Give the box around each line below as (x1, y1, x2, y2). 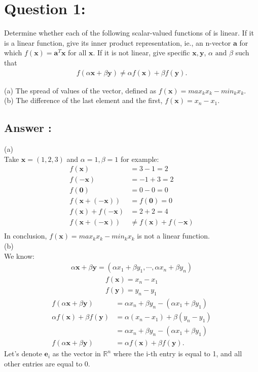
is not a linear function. (137, 230, 210, 241)
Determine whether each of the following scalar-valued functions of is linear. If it (4, 27, 254, 38)
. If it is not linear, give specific (93, 47, 190, 58)
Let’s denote (4, 348, 42, 359)
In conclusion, (4, 230, 47, 241)
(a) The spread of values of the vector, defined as (4, 85, 157, 95)
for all (68, 47, 87, 58)
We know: (4, 250, 34, 261)
